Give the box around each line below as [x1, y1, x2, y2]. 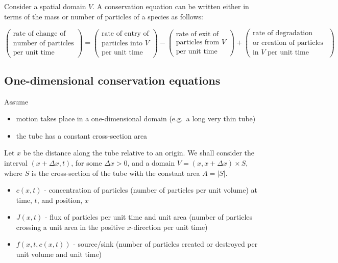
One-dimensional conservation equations [4, 72, 221, 88]
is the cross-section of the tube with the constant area [31, 167, 200, 178]
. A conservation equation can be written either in [92, 1, 249, 11]
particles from [176, 39, 220, 46]
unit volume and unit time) [16, 249, 102, 259]
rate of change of [13, 30, 66, 37]
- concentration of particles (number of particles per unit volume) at [44, 185, 257, 195]
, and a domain [127, 157, 175, 168]
